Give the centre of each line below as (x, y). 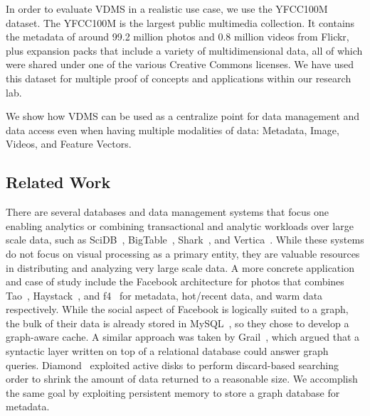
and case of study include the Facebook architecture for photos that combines (175, 281)
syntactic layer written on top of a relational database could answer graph (167, 351)
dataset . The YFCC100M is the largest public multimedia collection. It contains (180, 22)
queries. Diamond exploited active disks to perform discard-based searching (172, 365)
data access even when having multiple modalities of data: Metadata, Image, (173, 130)
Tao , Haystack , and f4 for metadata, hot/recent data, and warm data (164, 295)
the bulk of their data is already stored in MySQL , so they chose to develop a (178, 323)
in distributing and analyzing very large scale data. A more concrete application (180, 267)
